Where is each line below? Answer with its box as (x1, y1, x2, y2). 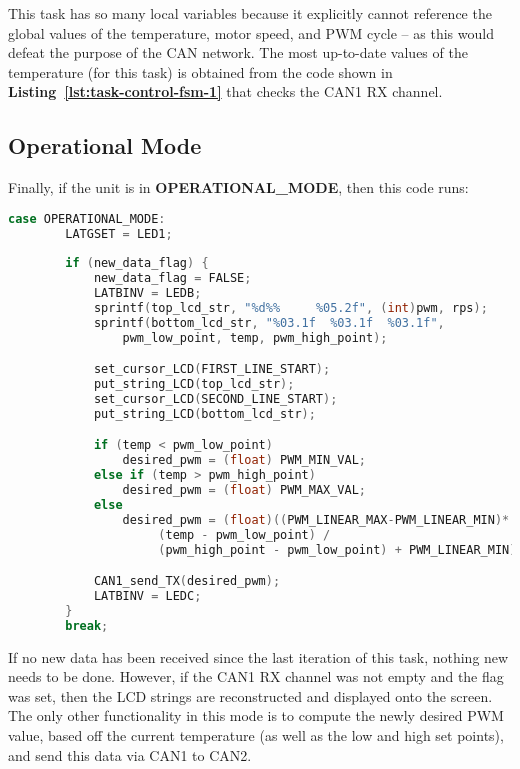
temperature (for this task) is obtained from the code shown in (8, 61, 393, 82)
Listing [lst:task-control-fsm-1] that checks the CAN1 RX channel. (8, 81, 443, 102)
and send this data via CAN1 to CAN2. (8, 744, 252, 765)
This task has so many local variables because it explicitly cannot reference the (8, 3, 492, 23)
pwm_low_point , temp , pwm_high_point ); (122, 330, 388, 345)
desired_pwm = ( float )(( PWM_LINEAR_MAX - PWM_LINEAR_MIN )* (122, 512, 510, 527)
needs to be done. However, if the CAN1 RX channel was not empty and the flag (8, 666, 504, 687)
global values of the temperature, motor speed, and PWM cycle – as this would (8, 22, 494, 43)
